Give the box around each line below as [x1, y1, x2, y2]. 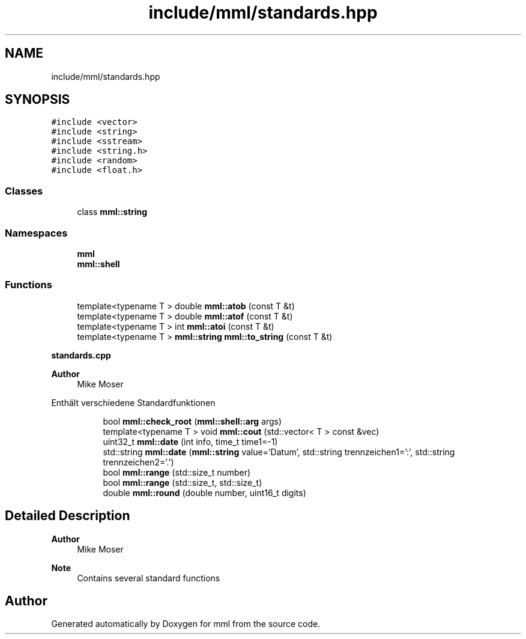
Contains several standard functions [77, 572, 220, 583]
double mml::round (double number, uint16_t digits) [103, 487, 306, 498]
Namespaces [5, 226, 68, 239]
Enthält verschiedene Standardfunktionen [51, 397, 216, 408]
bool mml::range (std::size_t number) [103, 467, 251, 477]
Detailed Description [5, 508, 130, 524]
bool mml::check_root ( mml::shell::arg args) [103, 416, 282, 426]
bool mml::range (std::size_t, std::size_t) [103, 477, 262, 488]
